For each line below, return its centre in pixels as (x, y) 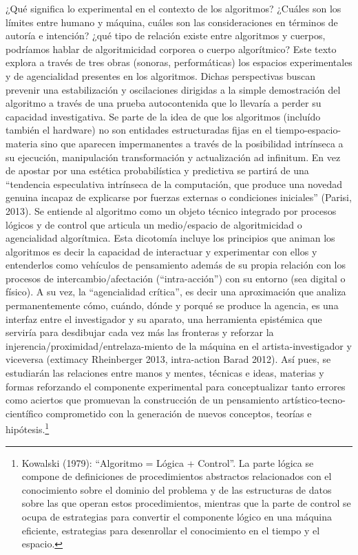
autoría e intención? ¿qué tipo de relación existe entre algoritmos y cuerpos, (166, 35)
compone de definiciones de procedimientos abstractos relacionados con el (177, 476)
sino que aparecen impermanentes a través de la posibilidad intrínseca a (192, 143)
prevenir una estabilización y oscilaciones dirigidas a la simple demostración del (173, 89)
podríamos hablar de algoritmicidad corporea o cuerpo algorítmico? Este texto (171, 49)
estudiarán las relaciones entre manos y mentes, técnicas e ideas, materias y (165, 373)
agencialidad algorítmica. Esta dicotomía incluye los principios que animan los (170, 238)
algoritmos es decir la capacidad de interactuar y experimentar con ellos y (161, 251)
